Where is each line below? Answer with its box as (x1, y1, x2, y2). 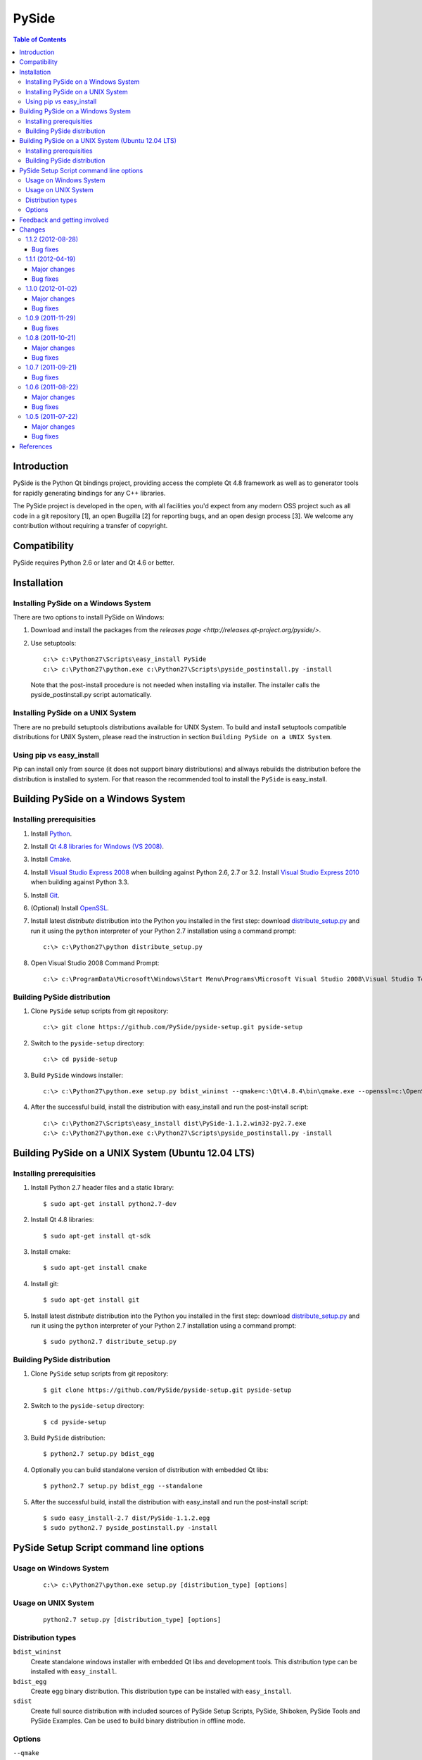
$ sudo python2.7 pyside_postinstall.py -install (43, 1524, 218, 1532)
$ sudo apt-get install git (43, 1296, 140, 1304)
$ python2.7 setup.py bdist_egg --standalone (43, 1482, 203, 1490)
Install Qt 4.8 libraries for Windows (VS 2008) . (30, 842, 165, 851)
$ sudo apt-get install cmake (43, 1264, 148, 1272)
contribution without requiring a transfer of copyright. (13, 522, 168, 530)
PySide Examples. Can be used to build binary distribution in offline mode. (30, 1716, 245, 1725)
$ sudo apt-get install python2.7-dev (43, 1200, 177, 1207)
